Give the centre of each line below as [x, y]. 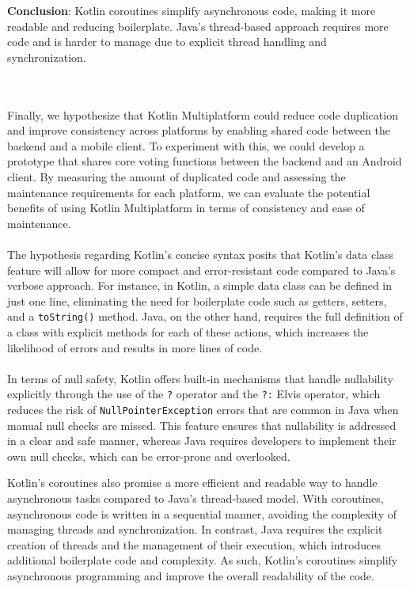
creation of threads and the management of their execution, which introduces [194, 544]
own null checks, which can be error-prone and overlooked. [149, 456]
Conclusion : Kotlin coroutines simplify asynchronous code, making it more [192, 10]
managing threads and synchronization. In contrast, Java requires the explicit [195, 529]
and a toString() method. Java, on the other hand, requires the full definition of [205, 316]
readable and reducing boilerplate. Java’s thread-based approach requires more [198, 26]
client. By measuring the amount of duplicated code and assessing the [177, 176]
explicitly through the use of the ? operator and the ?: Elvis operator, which [194, 394]
